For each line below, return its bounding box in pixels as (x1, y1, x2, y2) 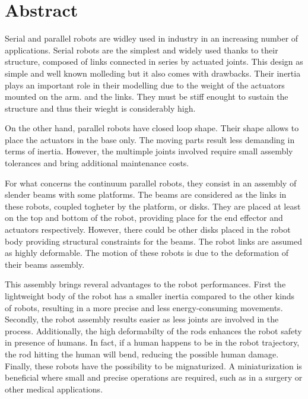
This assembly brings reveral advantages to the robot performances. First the (5, 278, 286, 290)
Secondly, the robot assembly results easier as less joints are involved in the (5, 313, 279, 325)
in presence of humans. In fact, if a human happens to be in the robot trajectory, (5, 336, 300, 349)
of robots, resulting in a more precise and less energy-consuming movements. (5, 301, 283, 313)
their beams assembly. (5, 258, 85, 270)
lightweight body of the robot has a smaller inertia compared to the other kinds (5, 290, 295, 302)
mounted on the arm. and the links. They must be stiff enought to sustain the (5, 90, 288, 103)
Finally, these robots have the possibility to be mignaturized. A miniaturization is (5, 359, 302, 372)
